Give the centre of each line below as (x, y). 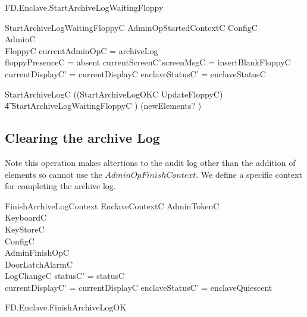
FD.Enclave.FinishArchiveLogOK (66, 307)
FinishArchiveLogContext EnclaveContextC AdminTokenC (112, 205)
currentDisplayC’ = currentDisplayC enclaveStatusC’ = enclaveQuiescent (139, 287)
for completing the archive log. (60, 186)
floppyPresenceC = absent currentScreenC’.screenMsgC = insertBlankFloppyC (148, 62)
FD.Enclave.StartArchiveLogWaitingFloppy (84, 7)
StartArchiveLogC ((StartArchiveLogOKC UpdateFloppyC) (114, 94)
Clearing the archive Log (82, 138)
